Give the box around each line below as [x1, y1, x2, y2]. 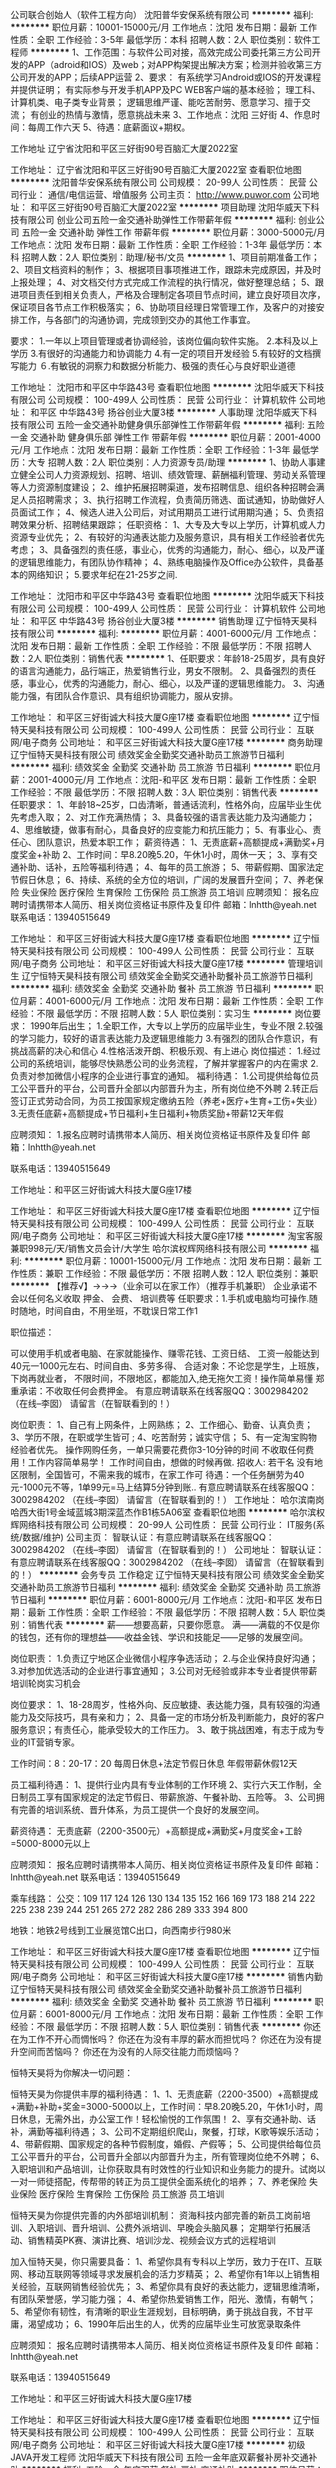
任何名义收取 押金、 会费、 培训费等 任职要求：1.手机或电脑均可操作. [27, 1293, 310, 1304]
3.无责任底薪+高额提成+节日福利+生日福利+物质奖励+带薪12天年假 [10, 1108, 284, 1119]
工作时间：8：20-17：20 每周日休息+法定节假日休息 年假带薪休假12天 [10, 1758, 298, 1769]
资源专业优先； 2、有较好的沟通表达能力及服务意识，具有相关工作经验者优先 [10, 531, 325, 543]
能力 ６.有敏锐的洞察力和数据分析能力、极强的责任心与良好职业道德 [18, 360, 296, 372]
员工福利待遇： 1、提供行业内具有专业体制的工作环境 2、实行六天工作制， [10, 1779, 314, 1790]
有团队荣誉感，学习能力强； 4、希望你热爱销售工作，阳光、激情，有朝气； [10, 2293, 317, 2305]
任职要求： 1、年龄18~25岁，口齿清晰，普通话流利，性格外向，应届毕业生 [10, 799, 313, 810]
